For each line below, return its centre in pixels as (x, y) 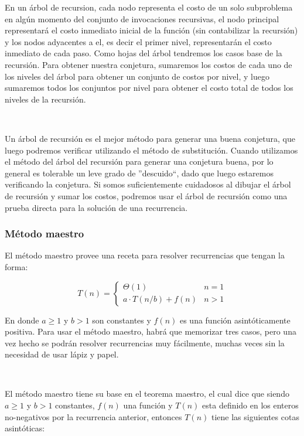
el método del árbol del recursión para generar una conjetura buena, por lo (139, 161)
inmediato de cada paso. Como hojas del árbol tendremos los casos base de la (144, 53)
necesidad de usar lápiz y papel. (62, 354)
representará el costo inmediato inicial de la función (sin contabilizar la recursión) (151, 30)
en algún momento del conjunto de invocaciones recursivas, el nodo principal (142, 18)
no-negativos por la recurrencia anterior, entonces (93, 416)
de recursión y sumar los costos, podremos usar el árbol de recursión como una (146, 195)
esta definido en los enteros (250, 405)
